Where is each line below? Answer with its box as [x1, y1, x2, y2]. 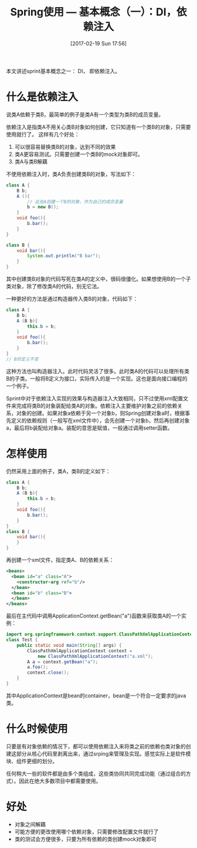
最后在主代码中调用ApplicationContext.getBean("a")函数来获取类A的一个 [6, 613, 182, 620]
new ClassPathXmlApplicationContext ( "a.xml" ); [37, 653, 154, 659]
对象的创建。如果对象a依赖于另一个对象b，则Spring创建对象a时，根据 [16, 410, 185, 417]
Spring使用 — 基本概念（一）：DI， [10, 5, 177, 19]
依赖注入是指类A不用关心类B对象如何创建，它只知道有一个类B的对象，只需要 [6, 123, 191, 130]
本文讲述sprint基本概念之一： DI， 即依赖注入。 [6, 67, 121, 74]
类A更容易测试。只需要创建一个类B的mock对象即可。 [14, 151, 143, 158]
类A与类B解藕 [14, 158, 48, 165]
